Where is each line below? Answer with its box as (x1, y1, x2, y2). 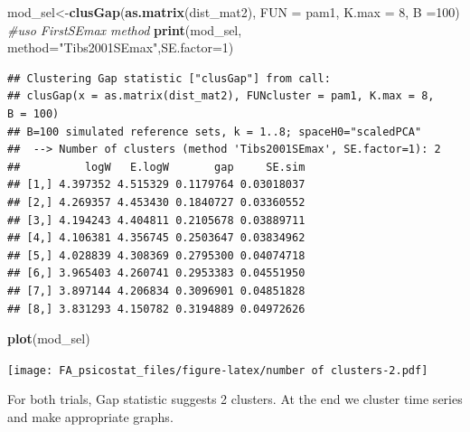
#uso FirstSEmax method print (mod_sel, (7, 20, 242, 39)
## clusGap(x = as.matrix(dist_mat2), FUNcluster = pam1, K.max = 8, (7, 89, 435, 103)
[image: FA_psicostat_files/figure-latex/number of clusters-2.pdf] (7, 363, 428, 377)
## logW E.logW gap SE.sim (7, 160, 305, 174)
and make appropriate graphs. (7, 407, 174, 426)
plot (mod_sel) (7, 329, 90, 348)
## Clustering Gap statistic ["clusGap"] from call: (7, 71, 331, 85)
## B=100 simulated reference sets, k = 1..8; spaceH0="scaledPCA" (7, 125, 422, 138)
